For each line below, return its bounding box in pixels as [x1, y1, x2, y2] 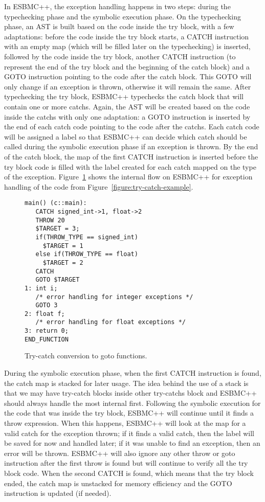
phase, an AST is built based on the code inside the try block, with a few [4, 21, 234, 32]
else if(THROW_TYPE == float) [35, 250, 138, 258]
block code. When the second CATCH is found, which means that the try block [4, 467, 254, 478]
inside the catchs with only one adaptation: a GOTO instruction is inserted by [4, 111, 251, 122]
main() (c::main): [25, 199, 87, 207]
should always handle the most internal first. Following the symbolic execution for [4, 397, 261, 408]
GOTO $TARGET [35, 276, 80, 284]
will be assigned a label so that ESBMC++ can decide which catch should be [4, 131, 247, 142]
